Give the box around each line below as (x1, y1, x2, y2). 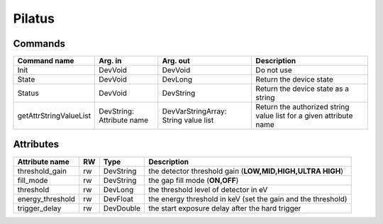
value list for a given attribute (255, 111, 353, 121)
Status (17, 89, 39, 99)
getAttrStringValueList (17, 111, 91, 121)
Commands (13, 38, 66, 50)
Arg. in (99, 56, 122, 66)
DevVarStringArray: (162, 106, 227, 116)
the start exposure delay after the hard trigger (148, 203, 301, 213)
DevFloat (103, 194, 134, 203)
